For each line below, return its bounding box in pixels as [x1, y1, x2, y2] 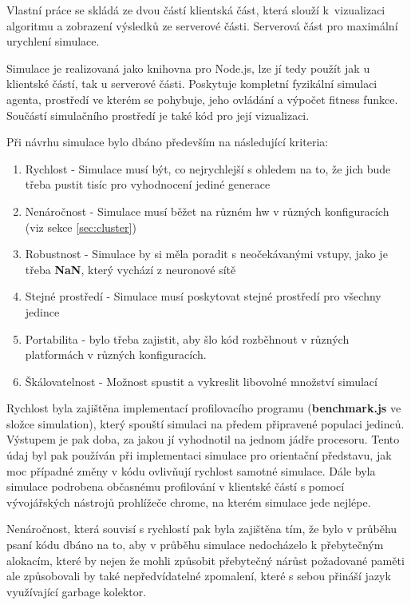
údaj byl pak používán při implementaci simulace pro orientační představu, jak [6, 447, 392, 464]
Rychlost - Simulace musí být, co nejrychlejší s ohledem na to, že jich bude [25, 160, 391, 177]
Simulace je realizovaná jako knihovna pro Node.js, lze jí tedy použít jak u [6, 59, 370, 76]
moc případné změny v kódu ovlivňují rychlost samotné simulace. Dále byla [6, 462, 376, 479]
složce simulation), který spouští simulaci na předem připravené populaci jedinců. [6, 415, 405, 432]
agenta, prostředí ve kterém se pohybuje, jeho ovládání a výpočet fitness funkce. [6, 90, 398, 107]
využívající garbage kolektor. [6, 583, 147, 599]
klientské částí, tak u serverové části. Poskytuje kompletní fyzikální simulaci [6, 75, 377, 92]
